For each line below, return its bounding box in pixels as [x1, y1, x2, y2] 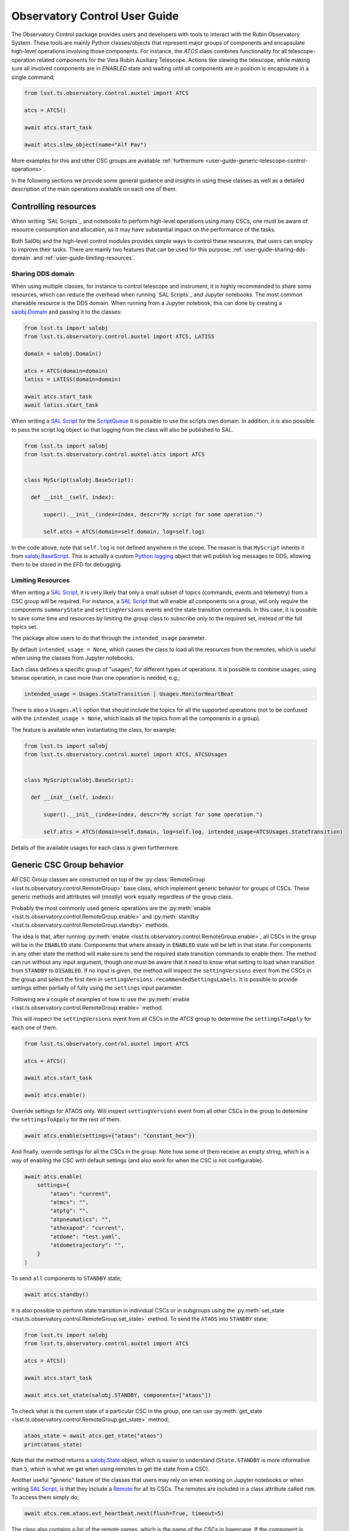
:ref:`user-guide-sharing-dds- [232, 246, 308, 254]
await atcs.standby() [24, 1291, 89, 1298]
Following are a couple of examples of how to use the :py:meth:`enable [11, 995, 190, 1002]
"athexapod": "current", [50, 1225, 125, 1232]
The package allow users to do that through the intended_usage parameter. [11, 634, 207, 642]
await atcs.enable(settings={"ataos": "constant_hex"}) [24, 1132, 196, 1139]
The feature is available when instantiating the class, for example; [11, 726, 177, 733]
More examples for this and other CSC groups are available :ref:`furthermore [11, 157, 204, 164]
